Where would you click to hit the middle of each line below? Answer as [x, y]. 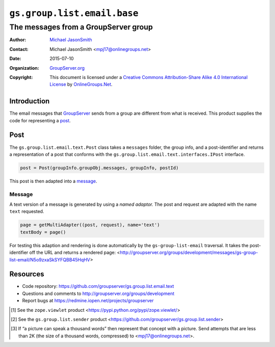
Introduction [30, 101]
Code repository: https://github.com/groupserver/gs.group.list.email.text [98, 286]
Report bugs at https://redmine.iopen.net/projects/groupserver [88, 301]
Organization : [24, 68]
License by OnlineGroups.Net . [81, 85]
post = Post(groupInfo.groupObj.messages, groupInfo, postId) [99, 168]
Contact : [19, 49]
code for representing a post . [40, 120]
